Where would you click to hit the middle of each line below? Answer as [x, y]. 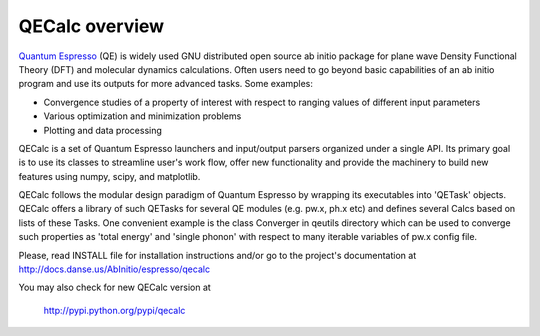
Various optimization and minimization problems [142, 116]
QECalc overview [91, 26]
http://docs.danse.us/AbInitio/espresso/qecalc [114, 269]
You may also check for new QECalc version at [115, 287]
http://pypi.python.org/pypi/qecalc [114, 310]
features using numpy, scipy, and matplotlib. [109, 176]
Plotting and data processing [102, 130]
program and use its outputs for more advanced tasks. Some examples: [166, 84]
